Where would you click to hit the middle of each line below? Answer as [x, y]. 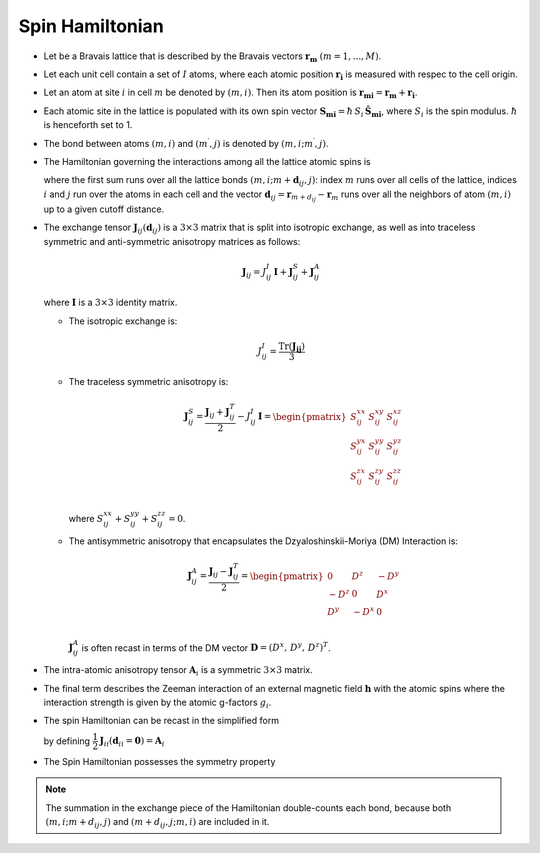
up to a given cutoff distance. [104, 209]
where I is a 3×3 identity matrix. [110, 302]
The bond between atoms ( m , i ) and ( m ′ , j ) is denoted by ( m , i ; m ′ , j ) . [186, 142]
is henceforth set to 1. [88, 125]
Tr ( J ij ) [291, 347]
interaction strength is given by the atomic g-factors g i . [157, 703]
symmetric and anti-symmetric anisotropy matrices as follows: [172, 241]
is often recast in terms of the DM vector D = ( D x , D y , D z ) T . [206, 647]
